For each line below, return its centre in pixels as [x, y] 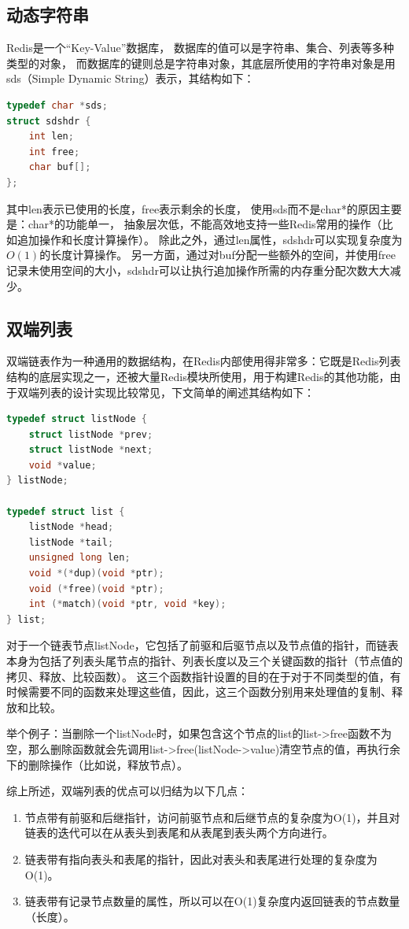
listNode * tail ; [71, 542]
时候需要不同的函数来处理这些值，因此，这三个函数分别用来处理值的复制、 [199, 692]
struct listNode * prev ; [91, 434]
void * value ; [63, 465]
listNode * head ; [71, 527]
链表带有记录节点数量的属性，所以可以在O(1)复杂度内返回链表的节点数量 [212, 901]
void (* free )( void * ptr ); [96, 588]
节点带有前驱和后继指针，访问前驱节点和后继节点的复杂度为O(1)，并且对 [212, 817]
